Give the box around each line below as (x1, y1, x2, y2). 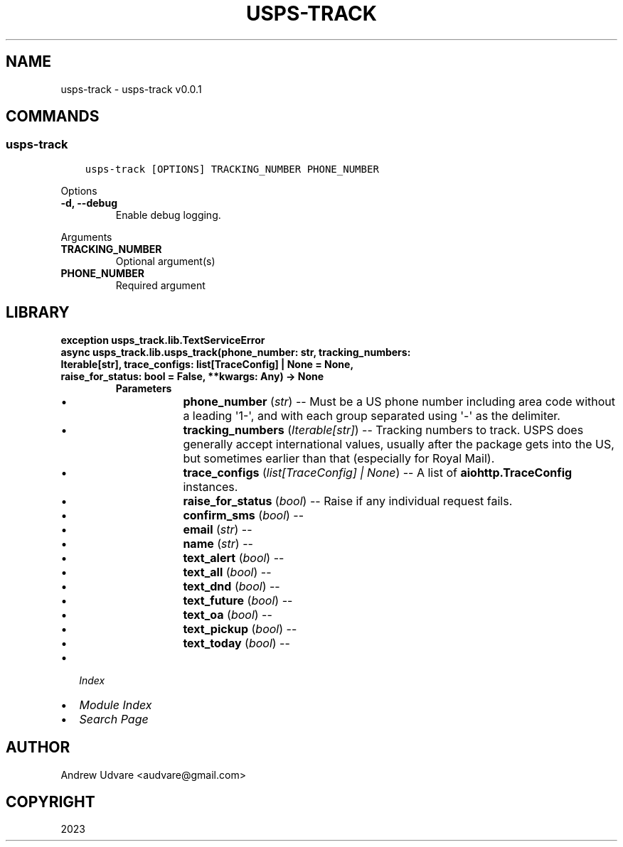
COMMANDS (6, 107, 100, 126)
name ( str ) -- (183, 536, 253, 551)
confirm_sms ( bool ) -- (183, 507, 304, 522)
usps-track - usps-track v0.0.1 (60, 82, 202, 95)
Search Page (79, 711, 149, 726)
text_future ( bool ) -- (183, 593, 293, 608)
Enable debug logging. (115, 208, 221, 221)
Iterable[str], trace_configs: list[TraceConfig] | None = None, (60, 357, 354, 370)
